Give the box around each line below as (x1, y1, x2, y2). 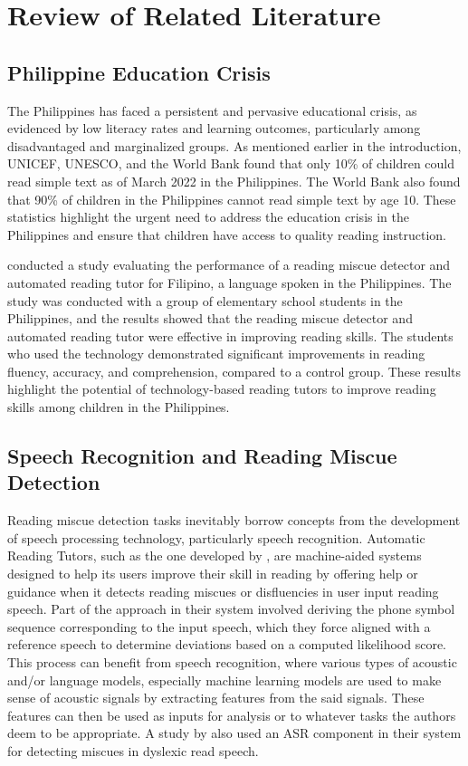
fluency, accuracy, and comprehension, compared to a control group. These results (7, 361, 462, 380)
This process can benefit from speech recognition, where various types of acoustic (7, 653, 457, 672)
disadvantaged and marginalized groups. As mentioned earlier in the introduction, (7, 136, 462, 155)
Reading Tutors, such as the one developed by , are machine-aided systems (7, 546, 422, 565)
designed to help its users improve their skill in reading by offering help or (7, 564, 418, 583)
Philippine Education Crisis (7, 58, 271, 86)
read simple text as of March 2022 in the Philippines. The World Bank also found (7, 171, 461, 190)
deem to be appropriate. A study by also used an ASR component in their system (7, 723, 462, 742)
